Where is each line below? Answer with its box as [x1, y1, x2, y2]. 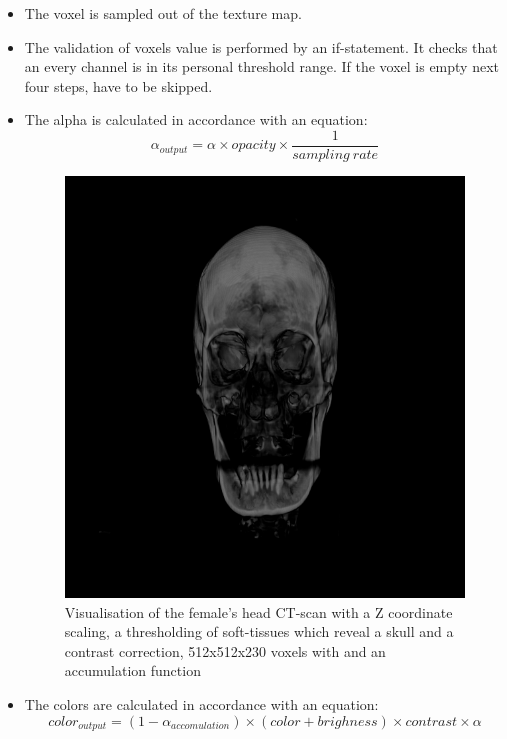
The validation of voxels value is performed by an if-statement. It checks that [24, 36, 498, 57]
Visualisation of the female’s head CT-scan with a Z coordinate [64, 601, 453, 622]
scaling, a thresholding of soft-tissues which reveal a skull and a [64, 621, 454, 642]
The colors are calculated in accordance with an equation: [24, 694, 379, 715]
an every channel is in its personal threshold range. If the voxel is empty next [24, 56, 499, 77]
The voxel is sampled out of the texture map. [24, 3, 302, 23]
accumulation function [64, 660, 201, 681]
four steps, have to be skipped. [24, 75, 213, 96]
